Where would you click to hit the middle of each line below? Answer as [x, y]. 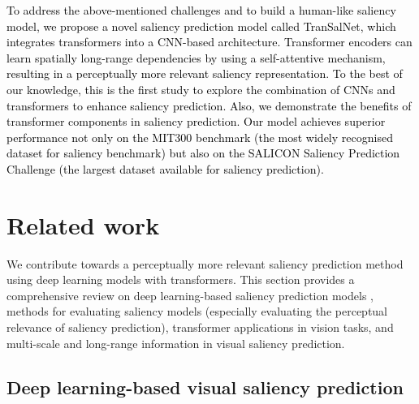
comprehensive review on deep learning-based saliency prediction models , [190, 295]
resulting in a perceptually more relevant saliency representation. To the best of [205, 73]
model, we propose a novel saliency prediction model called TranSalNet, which [201, 26]
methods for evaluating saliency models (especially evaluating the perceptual [197, 311]
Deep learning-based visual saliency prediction [205, 387]
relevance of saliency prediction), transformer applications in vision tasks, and [200, 327]
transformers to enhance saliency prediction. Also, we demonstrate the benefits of [209, 105]
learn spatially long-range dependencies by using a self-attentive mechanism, [196, 57]
